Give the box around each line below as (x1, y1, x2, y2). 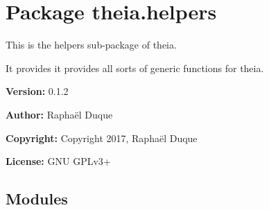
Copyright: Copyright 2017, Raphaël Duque (6, 130, 198, 145)
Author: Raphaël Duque (6, 107, 113, 121)
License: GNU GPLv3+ (6, 154, 111, 168)
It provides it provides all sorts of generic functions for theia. (6, 60, 264, 75)
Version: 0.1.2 (6, 84, 69, 98)
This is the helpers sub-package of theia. (6, 37, 177, 52)
